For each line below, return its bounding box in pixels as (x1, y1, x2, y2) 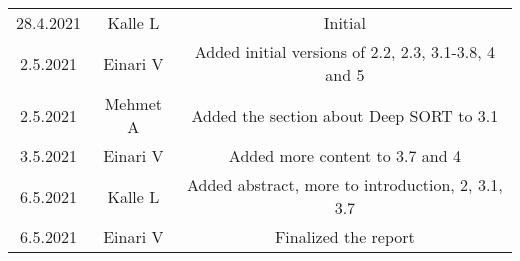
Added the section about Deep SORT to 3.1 (191, 103, 499, 127)
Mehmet (104, 92, 162, 115)
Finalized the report (274, 225, 415, 248)
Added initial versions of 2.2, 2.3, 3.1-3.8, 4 (194, 40, 495, 63)
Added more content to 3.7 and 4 (228, 144, 461, 167)
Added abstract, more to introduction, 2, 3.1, (186, 173, 503, 196)
